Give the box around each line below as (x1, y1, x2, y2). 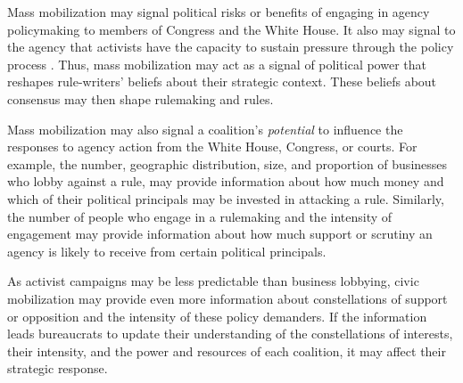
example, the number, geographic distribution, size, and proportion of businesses (7, 154, 448, 173)
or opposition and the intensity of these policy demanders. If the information (7, 306, 427, 325)
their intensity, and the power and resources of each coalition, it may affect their (7, 341, 446, 360)
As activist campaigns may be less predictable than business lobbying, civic (7, 272, 419, 290)
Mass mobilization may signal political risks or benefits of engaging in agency (7, 3, 430, 20)
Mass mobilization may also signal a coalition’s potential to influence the (7, 119, 403, 138)
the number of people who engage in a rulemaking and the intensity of (7, 207, 393, 225)
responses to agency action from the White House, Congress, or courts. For (7, 137, 418, 156)
